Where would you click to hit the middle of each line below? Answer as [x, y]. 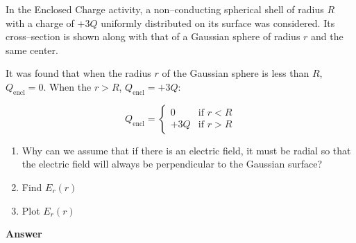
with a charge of [40, 22]
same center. [32, 49]
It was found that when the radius [78, 73]
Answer [24, 234]
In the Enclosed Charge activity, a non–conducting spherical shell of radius [165, 9]
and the [327, 36]
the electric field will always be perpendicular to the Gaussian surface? [172, 164]
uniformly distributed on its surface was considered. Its [218, 22]
